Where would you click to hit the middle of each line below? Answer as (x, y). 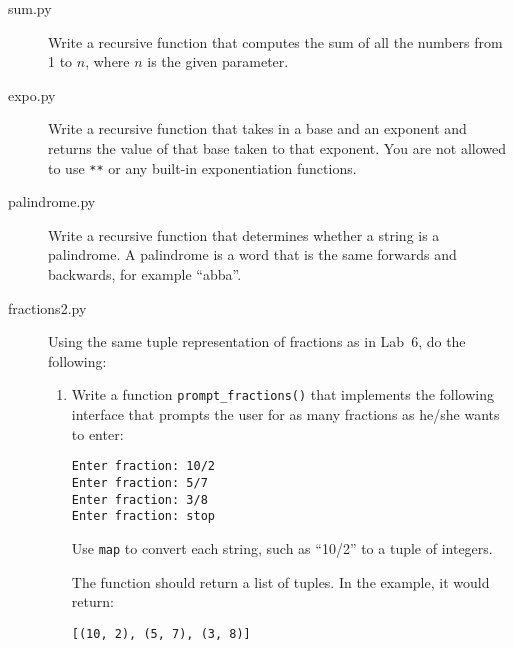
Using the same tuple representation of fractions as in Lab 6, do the (257, 341)
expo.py (32, 94)
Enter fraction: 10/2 (143, 466)
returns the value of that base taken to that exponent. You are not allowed (277, 147)
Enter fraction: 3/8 (139, 499)
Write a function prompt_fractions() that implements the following (283, 394)
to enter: (97, 433)
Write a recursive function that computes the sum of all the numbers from (275, 41)
